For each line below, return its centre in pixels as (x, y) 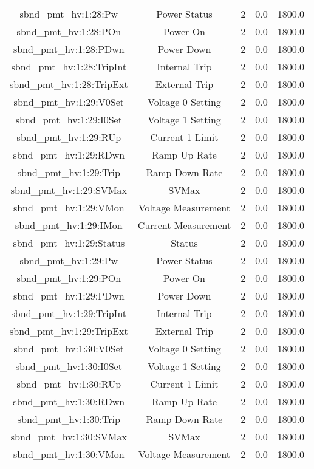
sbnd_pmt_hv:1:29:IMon (69, 225)
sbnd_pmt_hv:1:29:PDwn (69, 296)
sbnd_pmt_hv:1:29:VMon (69, 207)
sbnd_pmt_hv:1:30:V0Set (69, 348)
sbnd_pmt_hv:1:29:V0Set (69, 102)
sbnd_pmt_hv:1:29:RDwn (69, 155)
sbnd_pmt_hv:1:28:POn (69, 31)
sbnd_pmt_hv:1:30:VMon (69, 454)
